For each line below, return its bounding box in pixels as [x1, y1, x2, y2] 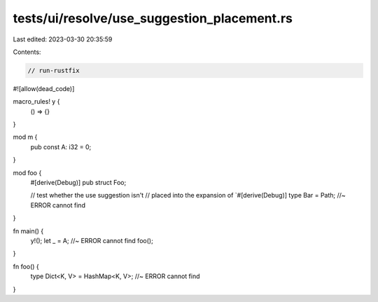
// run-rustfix [27, 67, 80, 74]
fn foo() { [13, 262, 40, 270]
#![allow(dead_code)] [13, 84, 75, 92]
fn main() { [13, 226, 44, 235]
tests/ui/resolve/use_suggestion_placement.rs [13, 11, 293, 26]
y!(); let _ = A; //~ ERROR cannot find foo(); [30, 236, 153, 245]
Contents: [13, 48, 41, 56]
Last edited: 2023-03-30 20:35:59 [13, 35, 113, 43]
